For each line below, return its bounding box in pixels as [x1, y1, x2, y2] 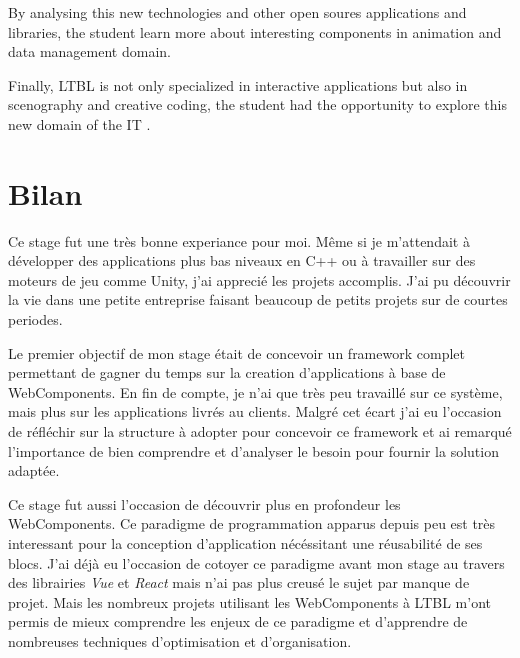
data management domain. [8, 41, 171, 62]
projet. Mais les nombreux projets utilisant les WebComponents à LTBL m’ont [8, 591, 491, 612]
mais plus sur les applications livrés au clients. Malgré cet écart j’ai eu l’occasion [8, 401, 502, 422]
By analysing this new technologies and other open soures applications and [8, 2, 467, 22]
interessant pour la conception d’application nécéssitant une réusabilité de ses [8, 533, 483, 553]
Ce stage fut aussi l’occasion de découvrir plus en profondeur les [8, 493, 401, 514]
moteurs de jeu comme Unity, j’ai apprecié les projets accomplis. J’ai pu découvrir [8, 269, 511, 290]
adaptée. [8, 460, 60, 481]
